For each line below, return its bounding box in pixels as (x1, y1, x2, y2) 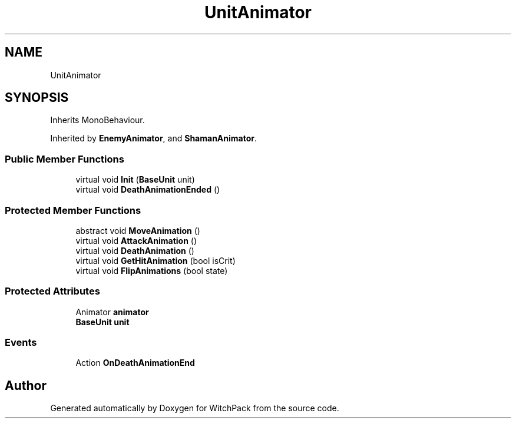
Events (5, 336, 37, 349)
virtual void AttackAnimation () (75, 235, 197, 246)
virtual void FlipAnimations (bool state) (75, 265, 228, 276)
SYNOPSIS (5, 90, 69, 105)
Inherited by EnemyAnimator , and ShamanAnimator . (50, 133, 257, 144)
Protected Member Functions (5, 204, 141, 216)
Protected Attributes (5, 285, 100, 298)
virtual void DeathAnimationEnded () (75, 184, 220, 195)
